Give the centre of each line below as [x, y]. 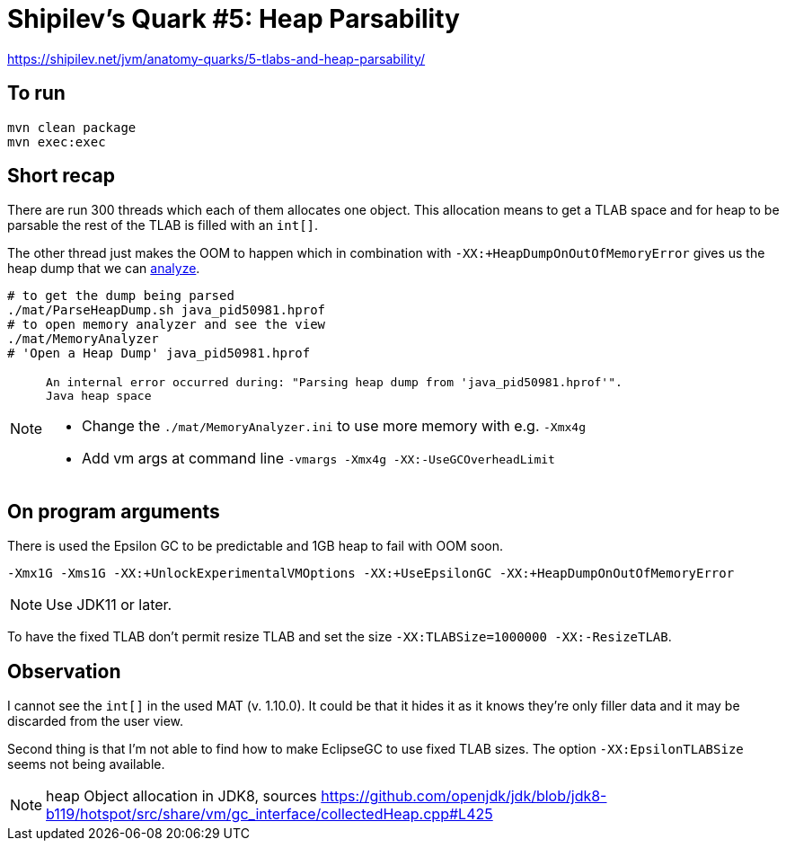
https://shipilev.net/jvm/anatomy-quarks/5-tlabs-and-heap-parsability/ [216, 58]
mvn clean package [72, 127]
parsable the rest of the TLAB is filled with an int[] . [163, 225]
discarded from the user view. [96, 721]
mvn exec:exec [57, 141]
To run [36, 93]
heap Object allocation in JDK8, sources [181, 796]
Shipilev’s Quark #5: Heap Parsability [234, 19]
